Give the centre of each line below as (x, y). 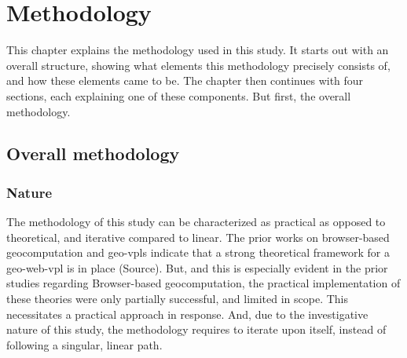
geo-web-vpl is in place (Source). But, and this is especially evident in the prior (197, 267)
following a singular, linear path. (84, 344)
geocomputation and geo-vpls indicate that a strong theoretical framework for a (198, 252)
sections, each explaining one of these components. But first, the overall (179, 95)
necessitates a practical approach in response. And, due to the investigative (187, 314)
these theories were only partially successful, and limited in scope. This (178, 299)
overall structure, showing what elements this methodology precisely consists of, (198, 65)
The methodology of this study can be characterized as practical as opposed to (196, 222)
